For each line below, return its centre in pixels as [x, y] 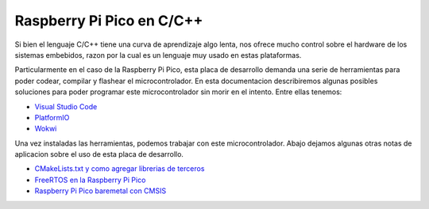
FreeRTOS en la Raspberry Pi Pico [90, 180]
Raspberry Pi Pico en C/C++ [109, 21]
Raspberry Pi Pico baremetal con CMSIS [100, 191]
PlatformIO [52, 117]
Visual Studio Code [66, 106]
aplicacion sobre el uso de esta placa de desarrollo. [99, 154]
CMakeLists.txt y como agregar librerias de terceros [120, 169]
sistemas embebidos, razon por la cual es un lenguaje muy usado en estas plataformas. [158, 55]
